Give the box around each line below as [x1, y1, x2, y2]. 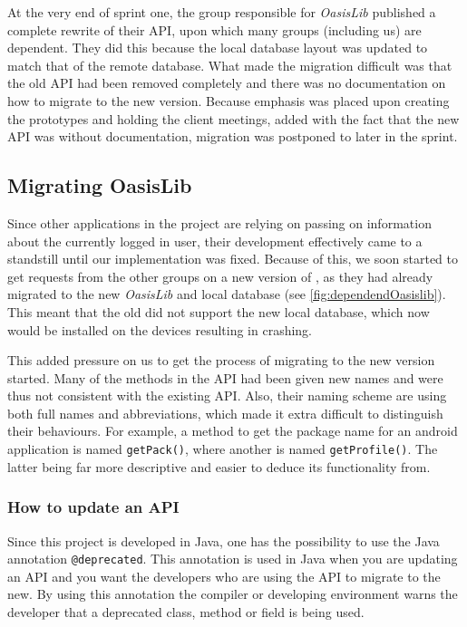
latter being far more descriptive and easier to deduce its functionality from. [7, 457, 431, 476]
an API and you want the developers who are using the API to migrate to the [7, 566, 441, 585]
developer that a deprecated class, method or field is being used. [7, 602, 365, 621]
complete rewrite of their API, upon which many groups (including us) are [7, 20, 422, 39]
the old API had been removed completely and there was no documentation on [7, 73, 446, 92]
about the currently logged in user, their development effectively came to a [7, 231, 423, 250]
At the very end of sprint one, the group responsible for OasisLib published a [7, 3, 436, 21]
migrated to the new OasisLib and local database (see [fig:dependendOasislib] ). [7, 285, 446, 304]
